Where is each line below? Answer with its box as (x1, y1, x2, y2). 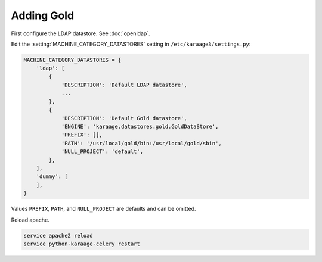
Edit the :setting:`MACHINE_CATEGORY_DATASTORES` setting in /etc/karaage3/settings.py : (11, 40, 251, 48)
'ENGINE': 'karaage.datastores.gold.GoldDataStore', (61, 123, 219, 130)
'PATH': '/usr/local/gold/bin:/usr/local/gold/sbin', (61, 140, 222, 146)
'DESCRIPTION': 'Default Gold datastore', (61, 115, 187, 121)
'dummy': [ (36, 173, 68, 180)
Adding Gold (11, 9, 75, 22)
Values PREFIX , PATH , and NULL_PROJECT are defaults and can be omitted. (11, 205, 196, 213)
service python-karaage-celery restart (23, 240, 140, 247)
